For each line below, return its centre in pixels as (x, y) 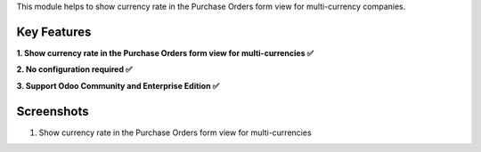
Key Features (54, 32)
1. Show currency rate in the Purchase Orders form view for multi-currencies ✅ (165, 52)
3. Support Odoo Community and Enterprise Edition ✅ (118, 85)
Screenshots (53, 111)
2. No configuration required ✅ (74, 69)
